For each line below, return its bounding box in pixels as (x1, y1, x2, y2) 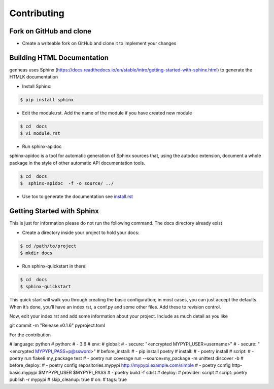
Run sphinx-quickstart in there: (22, 263, 87, 269)
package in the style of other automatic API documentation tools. (9, 160, 146, 166)
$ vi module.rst (20, 131, 61, 136)
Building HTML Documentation (9, 53, 109, 62)
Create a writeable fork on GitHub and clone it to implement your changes (22, 41, 177, 47)
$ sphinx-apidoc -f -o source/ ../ (20, 180, 114, 186)
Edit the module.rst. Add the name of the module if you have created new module (22, 109, 192, 116)
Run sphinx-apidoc (22, 143, 62, 149)
